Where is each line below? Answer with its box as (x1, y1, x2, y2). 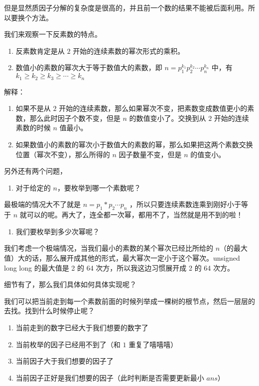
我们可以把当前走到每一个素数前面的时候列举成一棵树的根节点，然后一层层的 (4, 295, 255, 306)
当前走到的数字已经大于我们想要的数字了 (15, 322, 148, 332)
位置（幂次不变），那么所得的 (15, 149, 110, 159)
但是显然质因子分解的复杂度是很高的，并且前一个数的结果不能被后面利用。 (4, 2, 248, 12)
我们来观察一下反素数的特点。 (4, 29, 102, 39)
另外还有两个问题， (4, 166, 67, 176)
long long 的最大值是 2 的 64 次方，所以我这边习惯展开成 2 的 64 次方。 (4, 262, 234, 273)
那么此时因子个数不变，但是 (29, 112, 121, 123)
